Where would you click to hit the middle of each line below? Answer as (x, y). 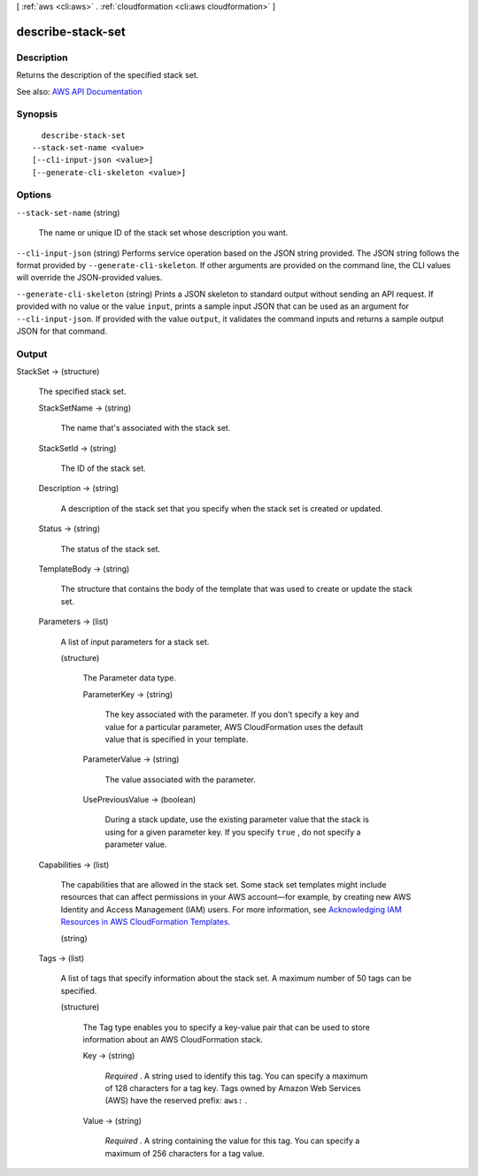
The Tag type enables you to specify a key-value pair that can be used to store (227, 1027)
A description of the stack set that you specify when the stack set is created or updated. (222, 508)
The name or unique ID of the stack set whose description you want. (163, 233)
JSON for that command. (62, 331)
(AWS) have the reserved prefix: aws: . (176, 1101)
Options (34, 195)
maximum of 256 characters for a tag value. (185, 1153)
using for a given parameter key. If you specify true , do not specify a (233, 832)
